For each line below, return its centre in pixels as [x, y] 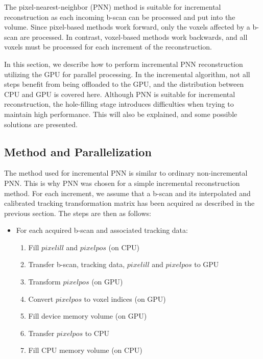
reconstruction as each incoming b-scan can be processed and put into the [120, 17]
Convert [41, 298]
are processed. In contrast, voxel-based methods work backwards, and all [134, 37]
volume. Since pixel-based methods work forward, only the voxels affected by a [127, 27]
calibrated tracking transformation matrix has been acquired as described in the [129, 203]
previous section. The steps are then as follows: [78, 213]
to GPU [207, 264]
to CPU [97, 333]
